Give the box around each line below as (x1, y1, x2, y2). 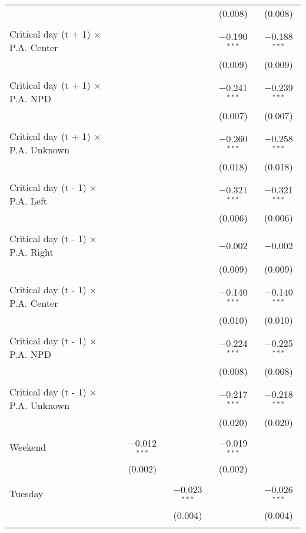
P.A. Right (9, 245, 54, 259)
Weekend (9, 440, 46, 454)
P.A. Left (9, 194, 48, 207)
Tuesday (9, 487, 44, 501)
